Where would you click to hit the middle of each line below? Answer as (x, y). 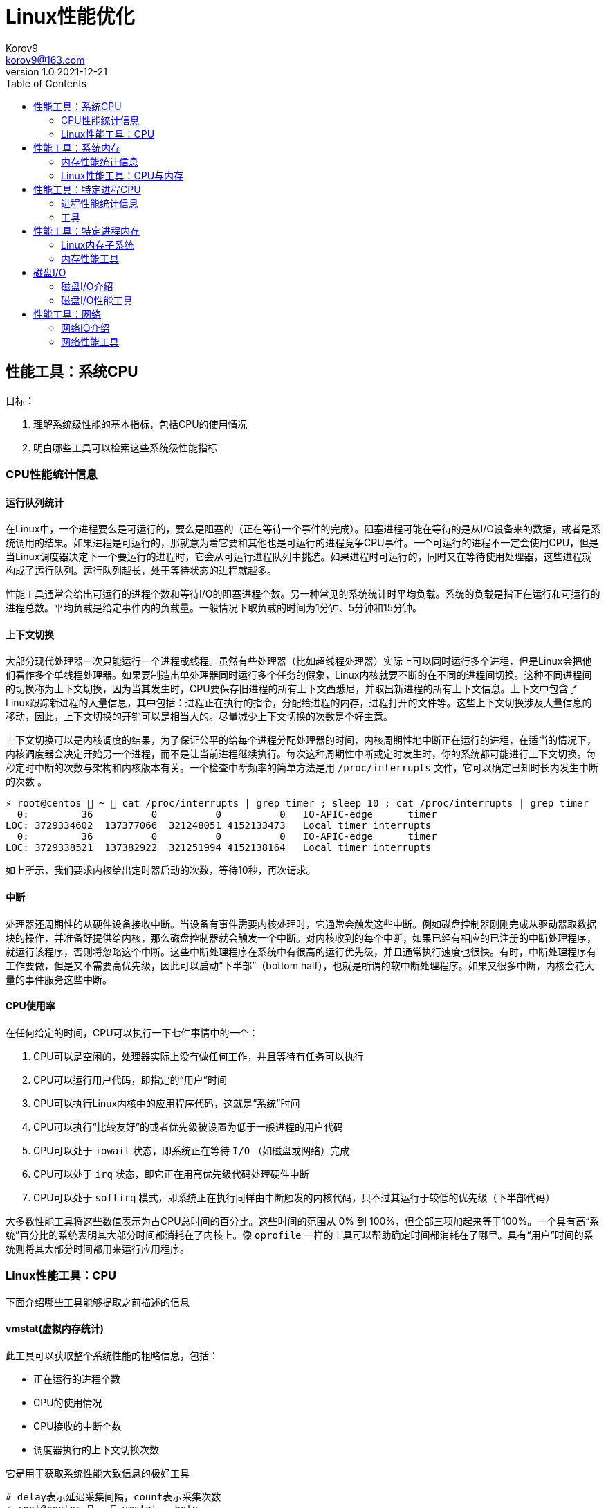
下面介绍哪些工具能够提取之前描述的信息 (98, 1302)
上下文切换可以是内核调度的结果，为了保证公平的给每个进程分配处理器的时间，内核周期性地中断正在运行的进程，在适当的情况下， (301, 740)
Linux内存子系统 (98, 244)
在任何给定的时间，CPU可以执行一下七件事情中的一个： (132, 1032)
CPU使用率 (30, 1006)
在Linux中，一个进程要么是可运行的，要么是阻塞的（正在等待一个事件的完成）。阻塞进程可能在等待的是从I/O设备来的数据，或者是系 (303, 529)
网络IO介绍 (85, 327)
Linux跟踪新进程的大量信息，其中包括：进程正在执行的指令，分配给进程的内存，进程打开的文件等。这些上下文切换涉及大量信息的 (299, 703)
